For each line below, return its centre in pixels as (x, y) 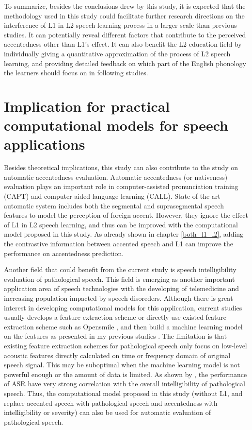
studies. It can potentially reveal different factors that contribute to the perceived (125, 34)
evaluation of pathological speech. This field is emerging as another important (119, 279)
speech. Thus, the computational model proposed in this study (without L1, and (123, 393)
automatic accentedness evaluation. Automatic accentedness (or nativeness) (116, 177)
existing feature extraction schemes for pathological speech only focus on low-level (126, 345)
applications (45, 144)
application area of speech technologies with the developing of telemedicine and (122, 288)
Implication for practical (87, 106)
